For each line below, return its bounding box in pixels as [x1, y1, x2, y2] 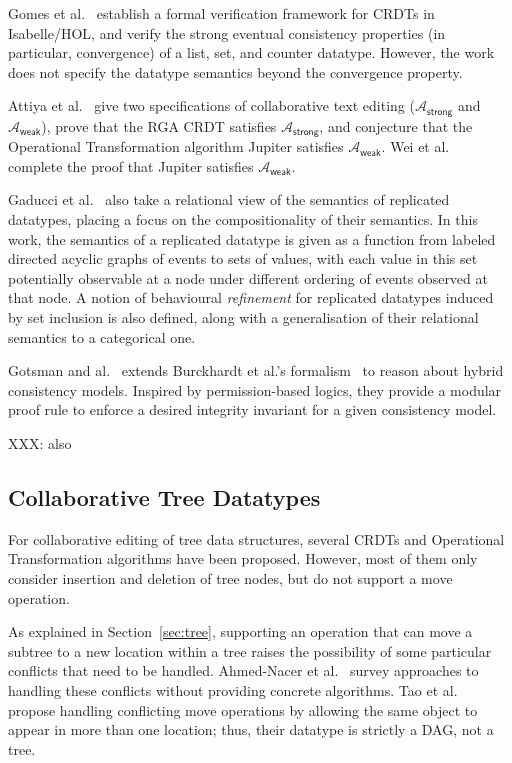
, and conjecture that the [319, 115, 473, 136]
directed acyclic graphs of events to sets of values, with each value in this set [8, 248, 478, 269]
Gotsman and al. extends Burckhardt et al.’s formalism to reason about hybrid [8, 360, 504, 381]
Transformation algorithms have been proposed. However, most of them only [8, 548, 478, 569]
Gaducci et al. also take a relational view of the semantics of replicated [8, 189, 450, 210]
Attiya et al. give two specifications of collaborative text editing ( [8, 95, 415, 116]
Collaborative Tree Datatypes [8, 481, 321, 512]
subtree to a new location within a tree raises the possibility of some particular [8, 640, 492, 661]
